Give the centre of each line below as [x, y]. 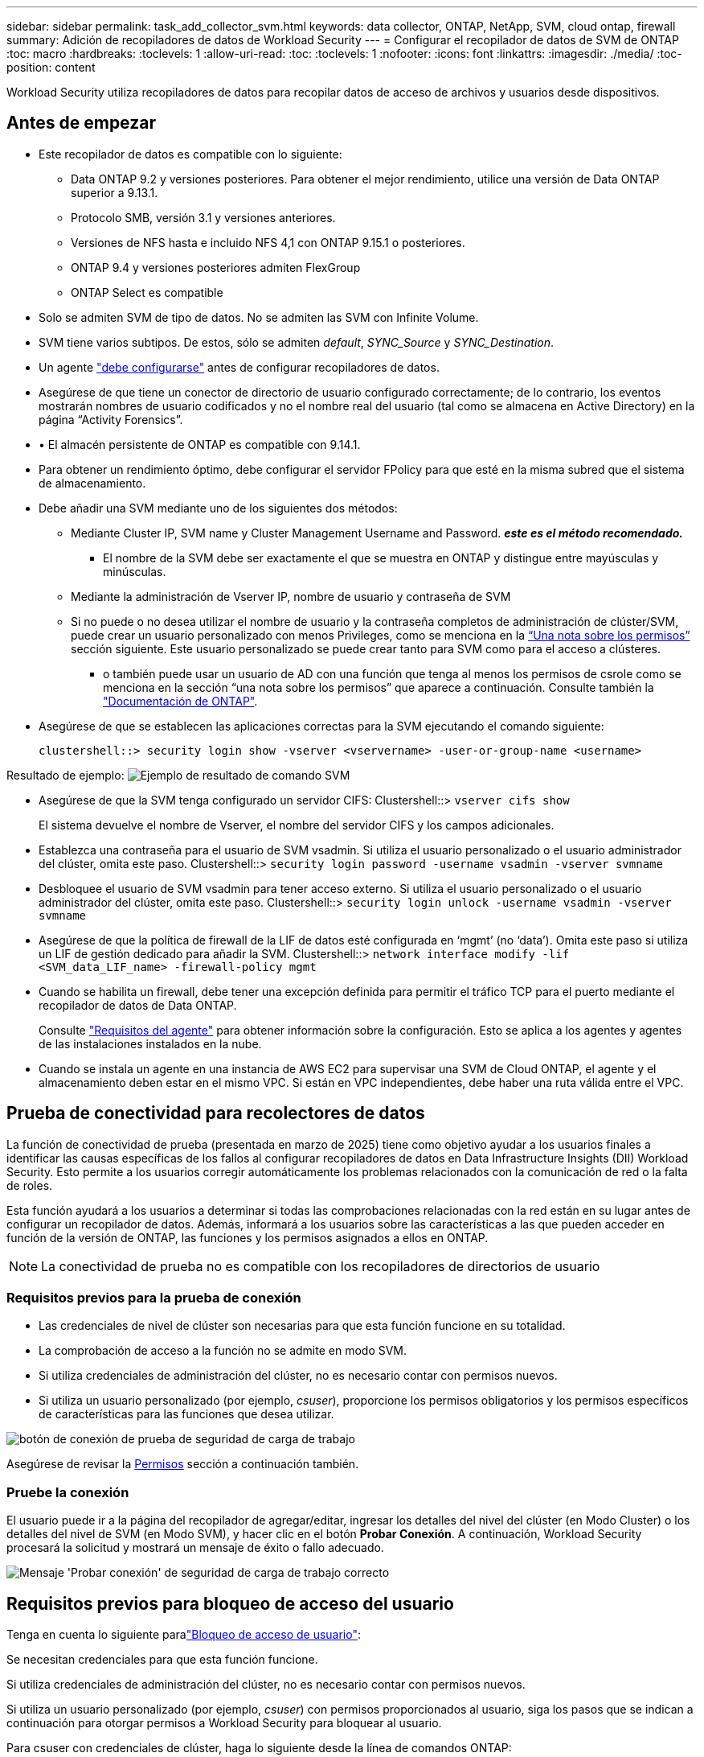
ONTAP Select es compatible [147, 292]
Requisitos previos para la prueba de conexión [154, 1298]
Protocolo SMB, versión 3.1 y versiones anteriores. [203, 217]
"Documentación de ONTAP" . [180, 701]
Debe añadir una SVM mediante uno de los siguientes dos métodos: [218, 508]
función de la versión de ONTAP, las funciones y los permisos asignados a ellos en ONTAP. [248, 1237]
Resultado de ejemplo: [65, 775]
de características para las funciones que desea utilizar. [186, 1414]
